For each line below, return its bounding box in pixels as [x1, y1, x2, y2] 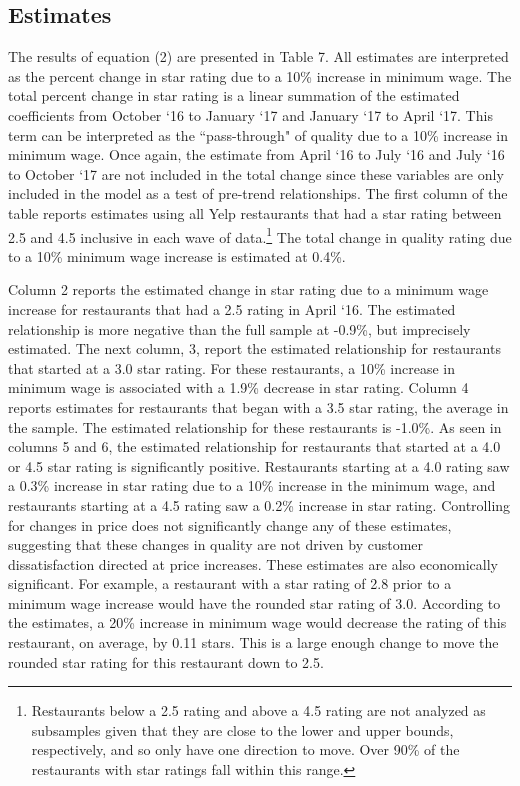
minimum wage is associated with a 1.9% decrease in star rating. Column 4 [8, 377, 469, 398]
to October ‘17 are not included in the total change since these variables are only [8, 163, 504, 184]
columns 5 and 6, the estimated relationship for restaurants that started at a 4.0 [8, 436, 501, 457]
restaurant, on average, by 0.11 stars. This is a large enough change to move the [8, 632, 499, 653]
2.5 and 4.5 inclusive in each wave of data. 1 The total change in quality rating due [8, 223, 512, 247]
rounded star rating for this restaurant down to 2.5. [8, 651, 324, 672]
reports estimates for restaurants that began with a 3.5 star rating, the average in [8, 396, 509, 417]
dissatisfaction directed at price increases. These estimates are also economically [8, 553, 498, 574]
